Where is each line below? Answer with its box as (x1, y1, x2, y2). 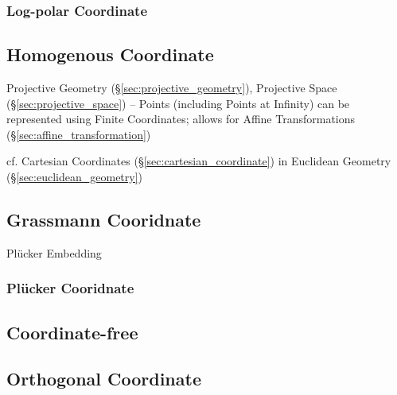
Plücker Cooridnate (6, 278, 134, 298)
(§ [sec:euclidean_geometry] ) (6, 168, 143, 185)
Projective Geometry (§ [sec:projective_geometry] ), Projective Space (6, 79, 337, 96)
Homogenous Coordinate (6, 42, 214, 67)
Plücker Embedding (6, 244, 102, 261)
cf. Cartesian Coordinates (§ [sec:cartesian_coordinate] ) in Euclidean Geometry (6, 153, 391, 169)
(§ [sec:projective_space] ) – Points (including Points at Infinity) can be (6, 95, 350, 111)
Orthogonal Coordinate (6, 366, 201, 391)
